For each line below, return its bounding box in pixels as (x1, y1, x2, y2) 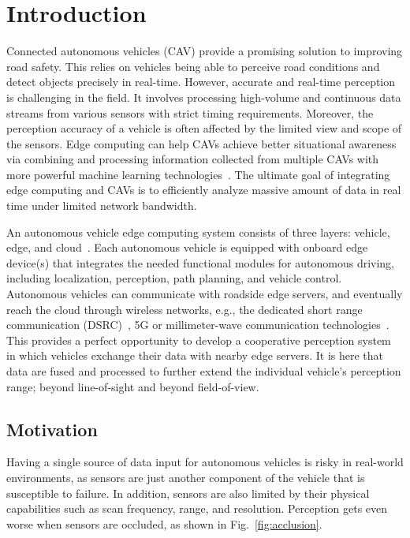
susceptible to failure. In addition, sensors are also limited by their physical (6, 484, 370, 501)
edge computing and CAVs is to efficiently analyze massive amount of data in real (6, 181, 401, 198)
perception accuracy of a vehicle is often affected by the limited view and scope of (6, 120, 402, 136)
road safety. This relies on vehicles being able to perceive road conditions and (6, 58, 380, 74)
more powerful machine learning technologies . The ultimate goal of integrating (6, 166, 390, 182)
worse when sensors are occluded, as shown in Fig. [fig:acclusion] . (6, 515, 322, 532)
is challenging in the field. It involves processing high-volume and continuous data (6, 88, 401, 105)
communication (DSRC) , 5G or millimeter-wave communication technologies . (6, 316, 389, 333)
